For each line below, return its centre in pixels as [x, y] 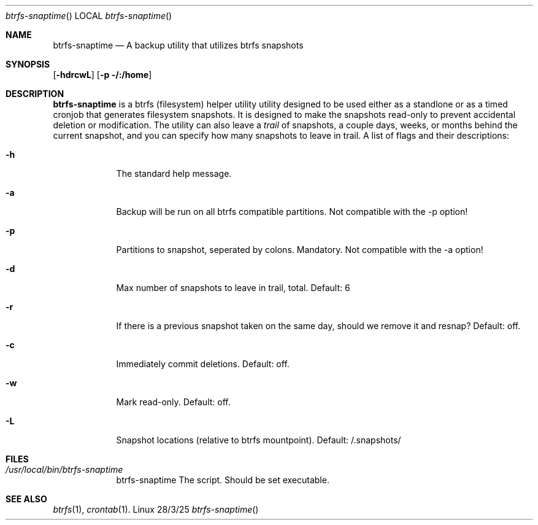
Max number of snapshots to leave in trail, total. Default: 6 [233, 288]
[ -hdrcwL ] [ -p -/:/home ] [102, 75]
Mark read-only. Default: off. [173, 402]
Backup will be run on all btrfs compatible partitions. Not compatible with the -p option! [292, 212]
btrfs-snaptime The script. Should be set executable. [223, 480]
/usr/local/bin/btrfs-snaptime [64, 469]
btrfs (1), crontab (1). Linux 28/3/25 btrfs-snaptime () [156, 509]
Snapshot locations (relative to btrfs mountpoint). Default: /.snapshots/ [259, 440]
